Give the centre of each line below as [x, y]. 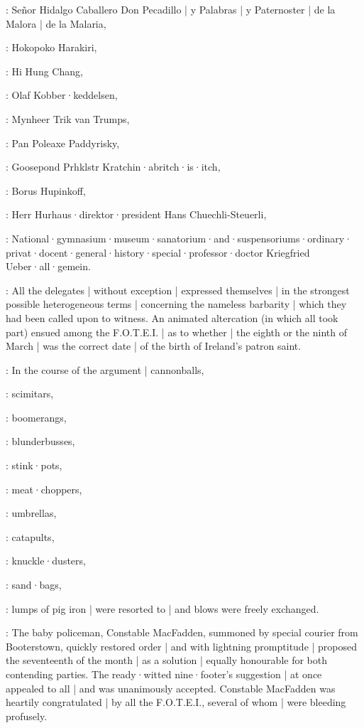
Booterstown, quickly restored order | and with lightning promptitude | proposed [182, 646]
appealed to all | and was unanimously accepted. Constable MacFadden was [171, 688]
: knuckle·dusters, [46, 561]
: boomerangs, [36, 417]
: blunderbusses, [40, 441]
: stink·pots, [34, 465]
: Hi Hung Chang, [44, 71]
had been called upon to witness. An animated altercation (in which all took [172, 317]
